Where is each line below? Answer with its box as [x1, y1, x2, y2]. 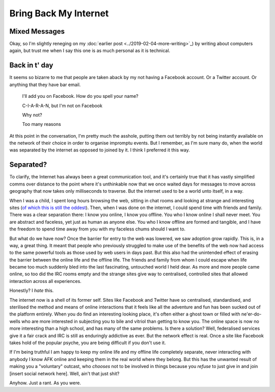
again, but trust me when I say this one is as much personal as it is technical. [9, 47, 171, 54]
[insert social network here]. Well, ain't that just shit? [9, 370, 120, 377]
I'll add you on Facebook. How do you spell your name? [22, 93, 139, 99]
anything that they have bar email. [9, 82, 81, 88]
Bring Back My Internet [9, 8, 109, 19]
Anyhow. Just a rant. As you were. [9, 380, 81, 386]
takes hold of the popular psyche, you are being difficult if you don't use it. [9, 339, 166, 346]
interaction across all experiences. [9, 278, 81, 284]
